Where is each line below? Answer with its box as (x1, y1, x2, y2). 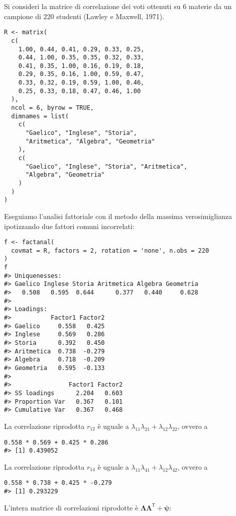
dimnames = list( (11, 112, 69, 120)
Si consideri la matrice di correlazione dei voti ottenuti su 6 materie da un (4, 1, 232, 11)
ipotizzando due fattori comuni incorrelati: (4, 220, 135, 231)
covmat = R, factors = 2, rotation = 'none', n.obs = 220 (11, 247, 209, 254)
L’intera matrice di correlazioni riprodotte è (4, 502, 139, 512)
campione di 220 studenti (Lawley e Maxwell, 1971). (4, 11, 165, 21)
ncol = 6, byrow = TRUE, (11, 104, 94, 112)
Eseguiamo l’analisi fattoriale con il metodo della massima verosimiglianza (4, 210, 232, 221)
